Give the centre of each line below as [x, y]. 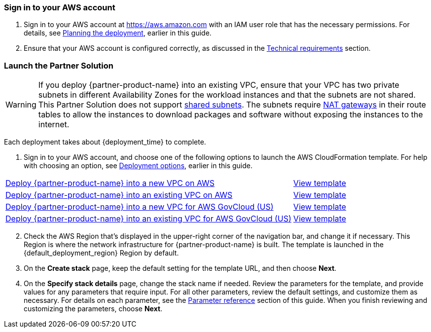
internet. [54, 125]
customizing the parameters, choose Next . [93, 309]
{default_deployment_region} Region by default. [101, 253]
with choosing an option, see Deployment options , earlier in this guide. [138, 166]
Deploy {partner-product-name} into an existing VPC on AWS [119, 195]
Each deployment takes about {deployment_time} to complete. [105, 142]
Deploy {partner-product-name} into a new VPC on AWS [110, 183]
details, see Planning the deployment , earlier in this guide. [118, 33]
